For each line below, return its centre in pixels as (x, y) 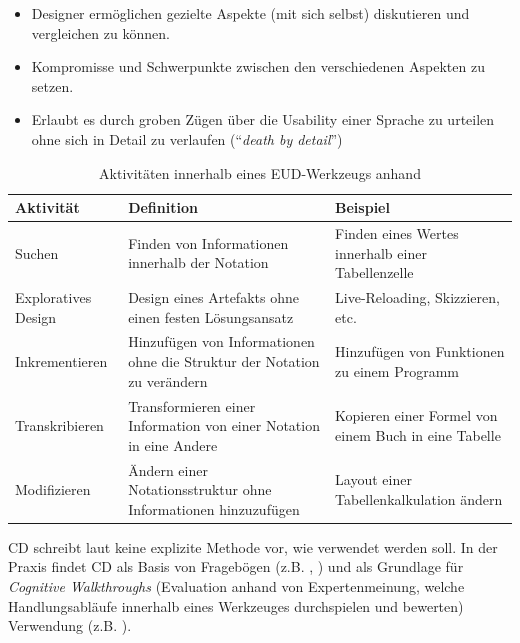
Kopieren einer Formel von (416, 415)
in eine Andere (173, 444)
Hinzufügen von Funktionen (420, 351)
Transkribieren (59, 425)
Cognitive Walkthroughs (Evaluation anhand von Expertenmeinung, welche (236, 586)
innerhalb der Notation (198, 262)
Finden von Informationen (208, 242)
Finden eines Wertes (397, 233)
